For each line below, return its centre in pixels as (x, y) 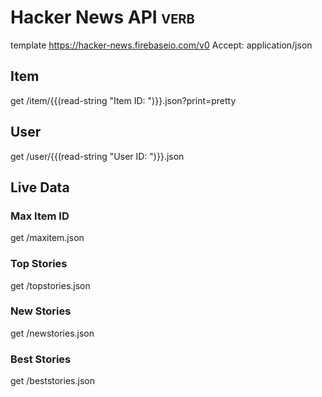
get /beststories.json (52, 381)
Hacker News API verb (102, 17)
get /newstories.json (52, 333)
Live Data (40, 187)
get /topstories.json (50, 285)
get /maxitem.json (47, 238)
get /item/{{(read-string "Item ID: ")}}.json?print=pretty (123, 100)
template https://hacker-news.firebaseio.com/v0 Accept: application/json (161, 45)
